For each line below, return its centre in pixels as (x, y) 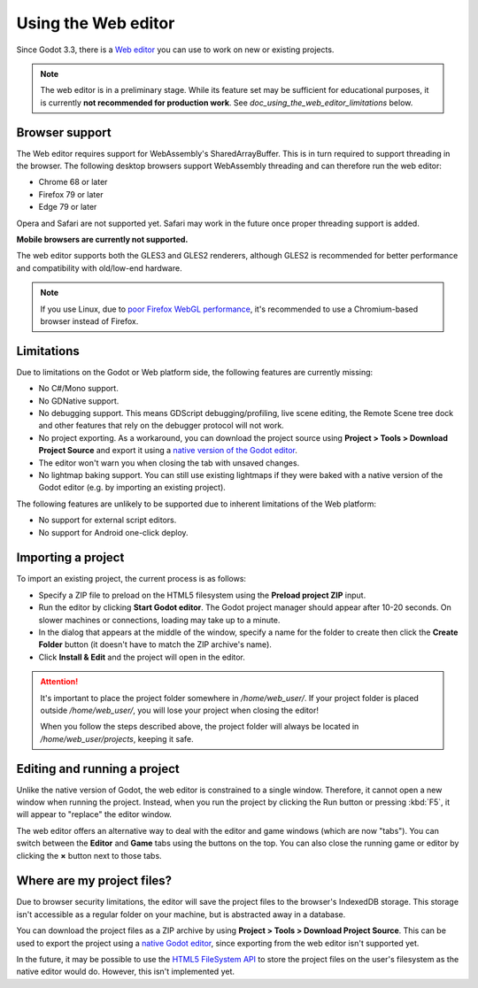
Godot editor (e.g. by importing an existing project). (132, 488)
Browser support (64, 132)
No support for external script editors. (108, 520)
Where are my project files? (94, 881)
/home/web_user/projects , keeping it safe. (117, 738)
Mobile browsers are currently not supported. (102, 239)
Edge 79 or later (68, 207)
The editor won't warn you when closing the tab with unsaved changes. (169, 463)
